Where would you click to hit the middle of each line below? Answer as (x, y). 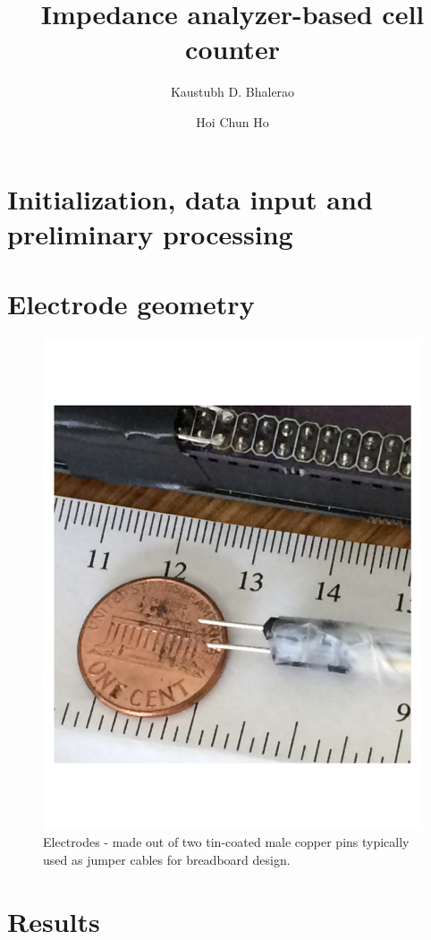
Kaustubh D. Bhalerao (232, 92)
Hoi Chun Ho (232, 121)
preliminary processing (150, 233)
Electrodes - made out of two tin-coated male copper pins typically (226, 842)
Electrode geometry (131, 304)
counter (232, 49)
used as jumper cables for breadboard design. (167, 860)
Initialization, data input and (190, 198)
